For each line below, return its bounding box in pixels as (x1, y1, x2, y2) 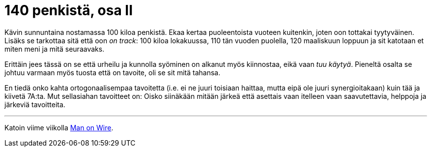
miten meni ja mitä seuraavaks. (4, 44, 105, 53)
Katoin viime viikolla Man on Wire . (4, 123, 114, 132)
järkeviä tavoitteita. (4, 100, 65, 109)
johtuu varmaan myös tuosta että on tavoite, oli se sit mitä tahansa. (4, 68, 221, 77)
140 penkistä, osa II (4, 2, 133, 19)
